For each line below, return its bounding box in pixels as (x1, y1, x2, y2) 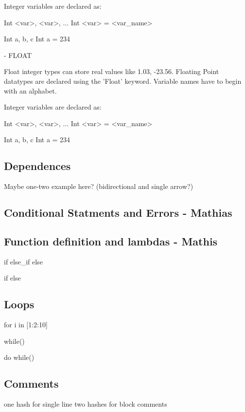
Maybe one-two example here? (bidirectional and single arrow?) (4, 181, 193, 191)
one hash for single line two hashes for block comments (4, 399, 167, 409)
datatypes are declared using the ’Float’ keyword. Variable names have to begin (4, 75, 242, 86)
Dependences (4, 158, 71, 173)
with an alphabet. (4, 85, 57, 95)
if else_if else (4, 256, 43, 266)
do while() (4, 352, 35, 362)
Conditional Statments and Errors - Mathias (4, 205, 232, 220)
